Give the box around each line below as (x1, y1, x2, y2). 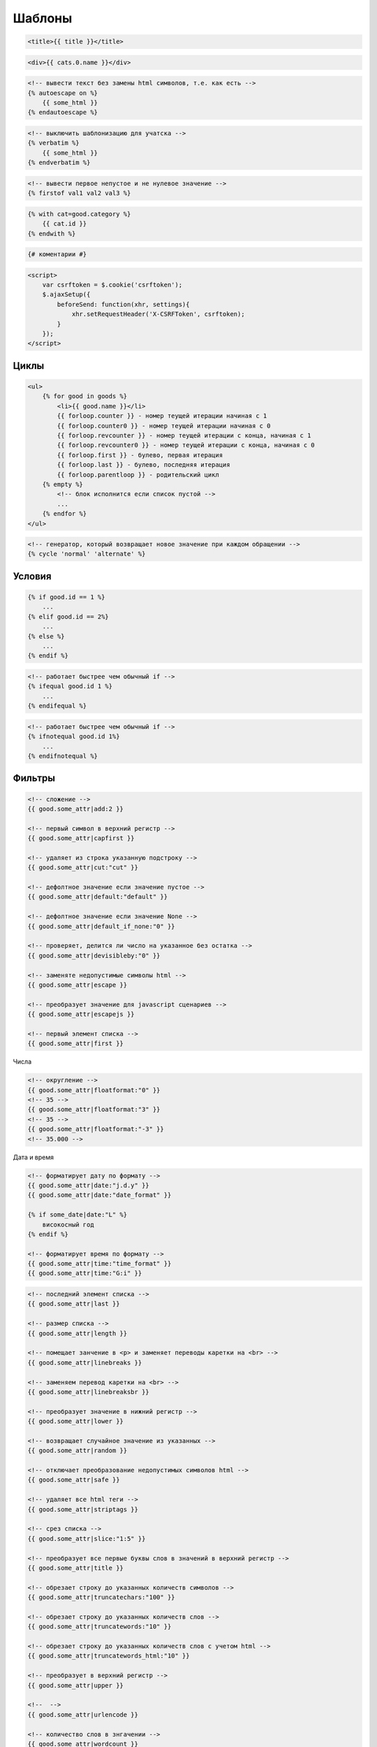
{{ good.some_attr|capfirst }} (27, 834, 135, 842)
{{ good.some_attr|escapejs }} (27, 1010, 135, 1018)
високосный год (42, 1220, 94, 1228)
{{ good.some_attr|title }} (27, 1564, 124, 1572)
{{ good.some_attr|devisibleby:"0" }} (27, 951, 161, 959)
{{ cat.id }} (42, 220, 87, 228)
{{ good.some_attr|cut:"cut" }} (27, 864, 139, 871)
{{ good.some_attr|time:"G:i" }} (27, 1269, 142, 1277)
